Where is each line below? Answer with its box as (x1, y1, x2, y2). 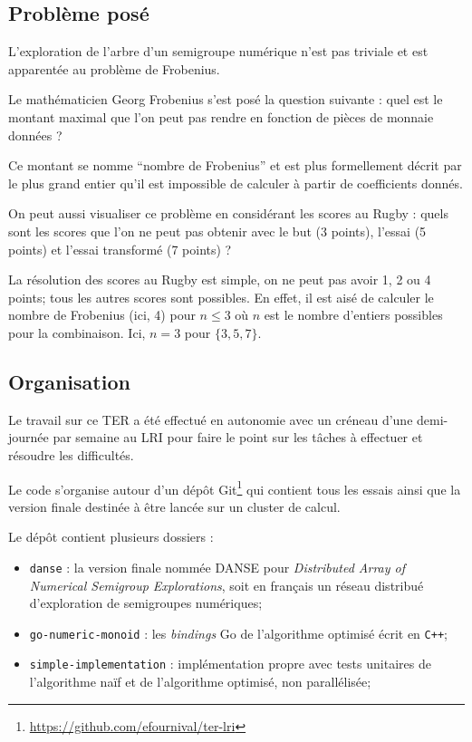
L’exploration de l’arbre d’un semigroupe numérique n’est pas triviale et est (8, 42, 429, 61)
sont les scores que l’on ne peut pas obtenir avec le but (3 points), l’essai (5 (8, 221, 427, 240)
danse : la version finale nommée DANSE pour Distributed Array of (29, 557, 406, 576)
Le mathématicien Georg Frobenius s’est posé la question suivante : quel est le (8, 90, 443, 109)
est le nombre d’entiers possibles (264, 305, 443, 324)
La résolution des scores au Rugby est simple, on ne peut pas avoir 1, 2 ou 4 (8, 270, 431, 289)
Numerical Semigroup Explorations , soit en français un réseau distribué (29, 575, 424, 594)
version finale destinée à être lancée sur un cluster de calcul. (8, 496, 341, 516)
